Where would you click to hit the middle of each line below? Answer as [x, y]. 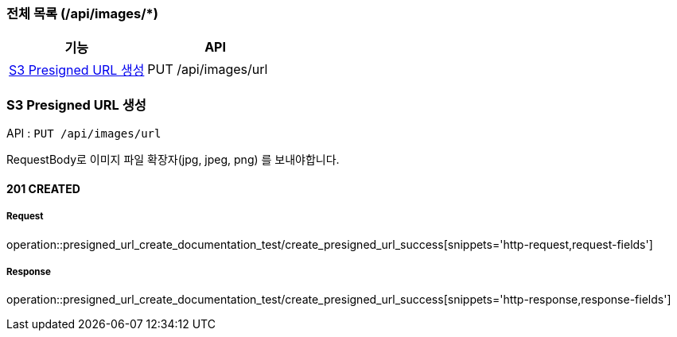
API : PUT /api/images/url [84, 134]
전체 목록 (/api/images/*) [82, 14]
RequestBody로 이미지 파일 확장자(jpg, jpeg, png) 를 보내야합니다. [173, 160]
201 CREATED [43, 188]
